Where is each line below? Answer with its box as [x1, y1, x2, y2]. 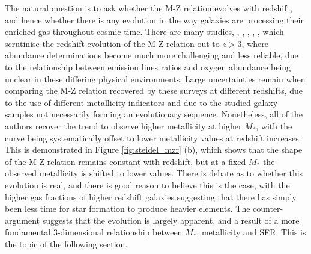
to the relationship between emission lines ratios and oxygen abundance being [5, 60, 291, 73]
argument [5, 214, 40, 226]
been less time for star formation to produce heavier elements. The [5, 202, 250, 215]
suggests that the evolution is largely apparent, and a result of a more [42, 214, 300, 226]
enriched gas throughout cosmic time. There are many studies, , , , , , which [5, 25, 284, 38]
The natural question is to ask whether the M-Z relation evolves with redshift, [5, 2, 292, 14]
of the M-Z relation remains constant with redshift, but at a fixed [5, 155, 246, 167]
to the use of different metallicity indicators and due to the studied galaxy [5, 96, 278, 108]
